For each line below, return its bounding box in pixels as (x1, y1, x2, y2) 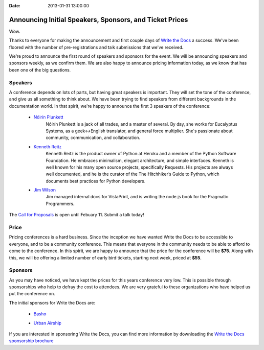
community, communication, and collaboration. (45, 135, 140, 140)
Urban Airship (33, 320, 62, 326)
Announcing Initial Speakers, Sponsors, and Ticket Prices (9, 15, 188, 24)
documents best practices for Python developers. (45, 178, 146, 184)
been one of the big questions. (9, 67, 71, 73)
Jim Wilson (33, 187, 56, 193)
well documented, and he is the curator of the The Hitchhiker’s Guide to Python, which (45, 171, 220, 177)
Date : (9, 3, 21, 8)
